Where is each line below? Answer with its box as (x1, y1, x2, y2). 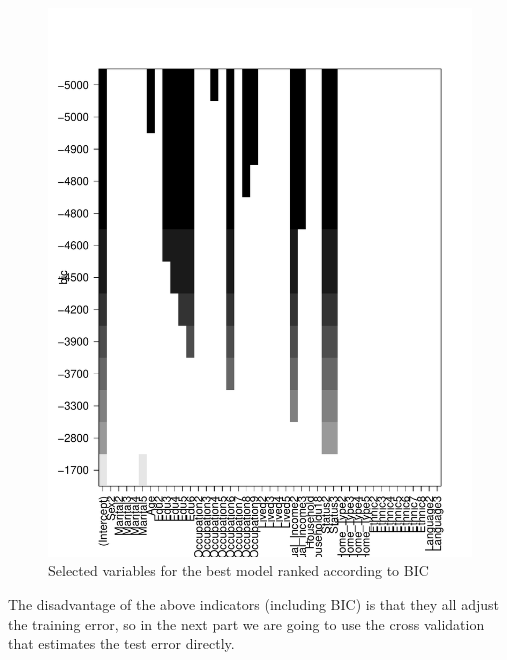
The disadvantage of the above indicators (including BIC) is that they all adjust (8, 594, 499, 615)
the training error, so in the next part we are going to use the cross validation (8, 613, 485, 634)
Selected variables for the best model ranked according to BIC (48, 560, 429, 581)
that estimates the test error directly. (8, 633, 235, 654)
